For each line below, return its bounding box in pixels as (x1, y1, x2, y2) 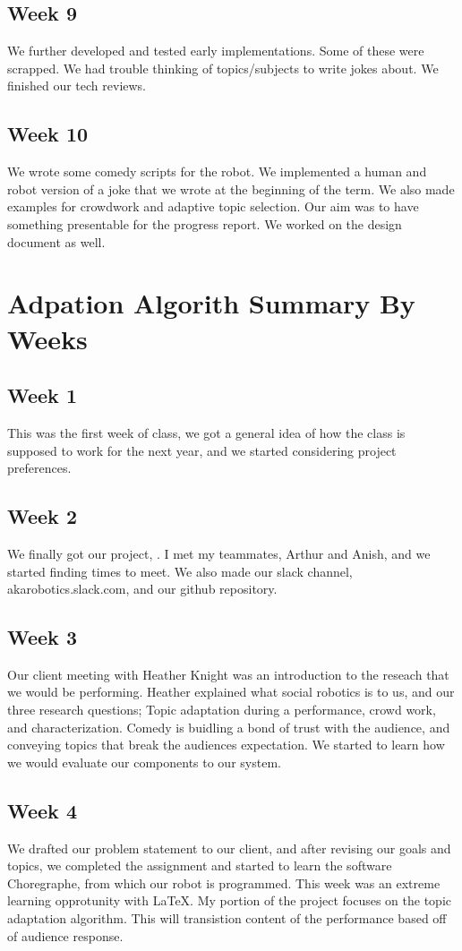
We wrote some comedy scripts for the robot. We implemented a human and (7, 162, 427, 181)
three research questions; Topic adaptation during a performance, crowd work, (7, 700, 436, 719)
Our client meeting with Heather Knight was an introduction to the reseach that (7, 664, 449, 683)
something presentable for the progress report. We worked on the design (7, 214, 402, 233)
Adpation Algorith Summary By (7, 285, 415, 321)
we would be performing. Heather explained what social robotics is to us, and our (7, 682, 455, 701)
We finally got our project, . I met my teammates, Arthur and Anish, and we (7, 544, 431, 562)
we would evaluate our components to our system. (7, 752, 281, 771)
